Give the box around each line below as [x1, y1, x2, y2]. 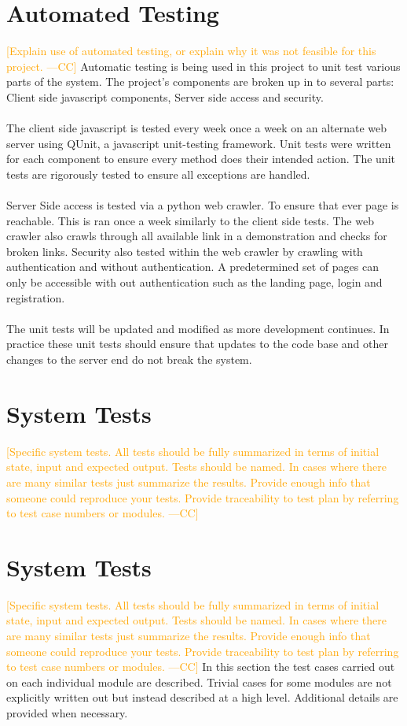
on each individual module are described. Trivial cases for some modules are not [6, 673, 392, 690]
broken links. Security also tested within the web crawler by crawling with [6, 243, 363, 259]
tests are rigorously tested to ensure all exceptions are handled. [6, 165, 310, 182]
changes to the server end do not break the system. [6, 351, 252, 367]
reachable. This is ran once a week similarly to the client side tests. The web [6, 212, 374, 228]
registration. [6, 289, 65, 306]
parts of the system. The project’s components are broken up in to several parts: [6, 73, 394, 90]
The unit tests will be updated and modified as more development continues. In [6, 320, 390, 336]
